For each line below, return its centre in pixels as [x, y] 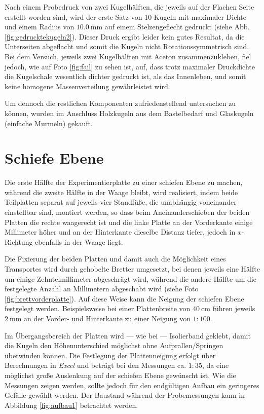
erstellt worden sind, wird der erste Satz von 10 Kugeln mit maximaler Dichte [126, 16]
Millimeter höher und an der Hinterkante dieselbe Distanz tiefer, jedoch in [120, 232]
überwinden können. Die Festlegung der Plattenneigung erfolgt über [110, 355]
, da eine [215, 365]
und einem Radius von [40, 27]
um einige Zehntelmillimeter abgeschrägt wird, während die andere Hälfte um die [130, 278]
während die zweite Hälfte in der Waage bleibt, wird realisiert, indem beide [121, 192]
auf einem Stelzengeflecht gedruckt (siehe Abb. [177, 27]
